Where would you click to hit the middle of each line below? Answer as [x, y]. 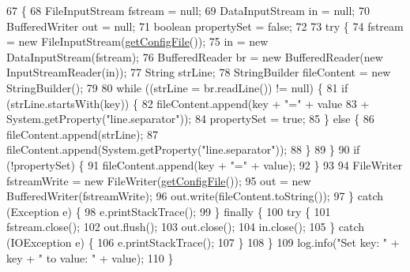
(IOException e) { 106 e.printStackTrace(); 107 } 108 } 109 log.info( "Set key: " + [203, 242]
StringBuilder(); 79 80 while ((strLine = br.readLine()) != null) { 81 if [177, 87]
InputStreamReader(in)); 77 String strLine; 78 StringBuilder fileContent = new [199, 72]
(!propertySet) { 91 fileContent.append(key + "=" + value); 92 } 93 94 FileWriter [205, 164]
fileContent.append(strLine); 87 [83, 134]
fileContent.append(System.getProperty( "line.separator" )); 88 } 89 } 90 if [183, 149]
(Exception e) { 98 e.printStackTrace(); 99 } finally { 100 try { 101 [169, 211]
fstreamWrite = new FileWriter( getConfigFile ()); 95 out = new [159, 180]
